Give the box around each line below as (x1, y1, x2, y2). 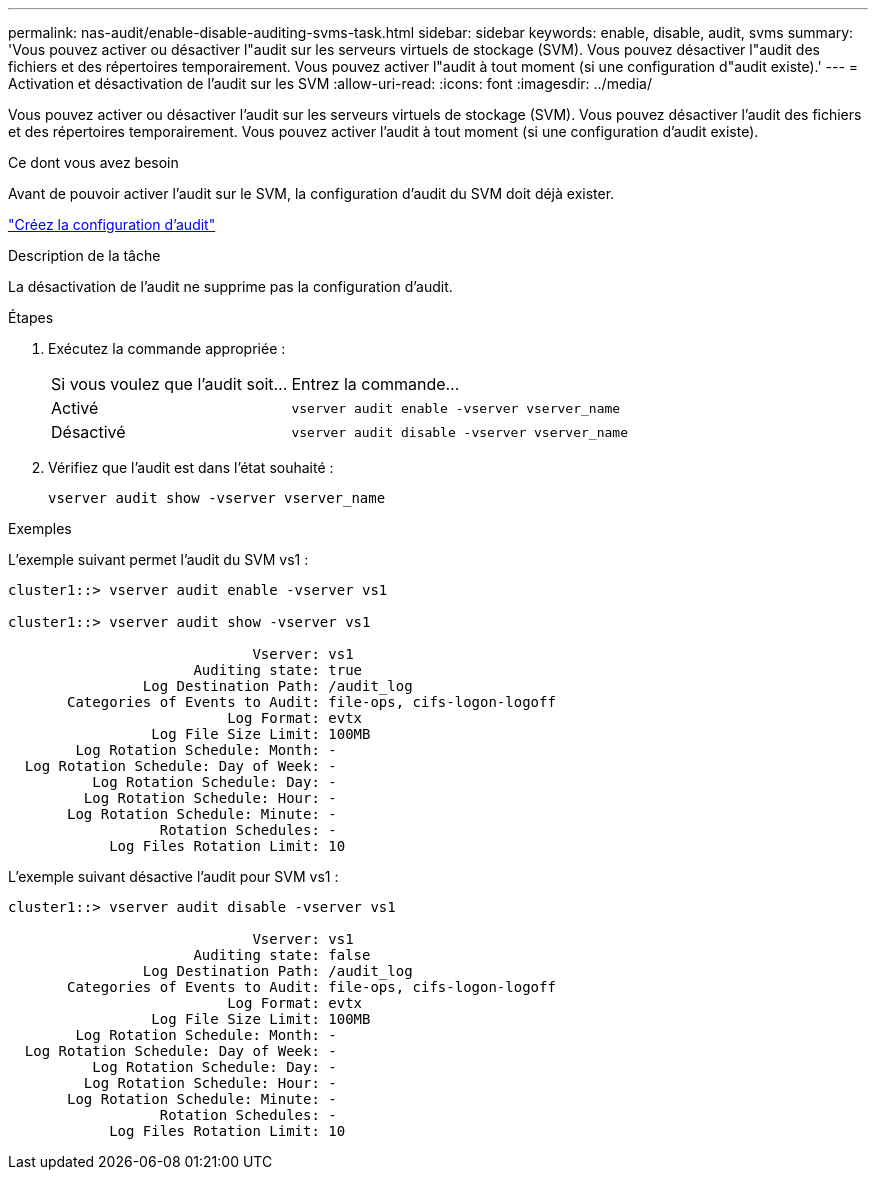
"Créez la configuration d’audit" (8, 216, 216, 233)
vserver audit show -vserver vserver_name (48, 490, 386, 506)
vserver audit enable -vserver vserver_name (291, 400, 621, 416)
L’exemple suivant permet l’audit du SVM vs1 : (8, 551, 309, 568)
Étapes (8, 309, 54, 326)
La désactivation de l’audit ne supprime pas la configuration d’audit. (8, 278, 453, 295)
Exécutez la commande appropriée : (48, 340, 286, 357)
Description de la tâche (8, 247, 161, 264)
